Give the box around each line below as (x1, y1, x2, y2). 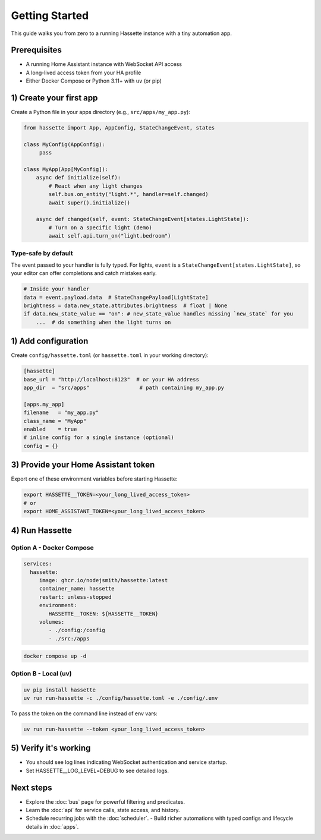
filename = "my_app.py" (23, 409, 99, 416)
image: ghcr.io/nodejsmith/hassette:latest (39, 577, 168, 584)
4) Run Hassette (11, 525, 73, 535)
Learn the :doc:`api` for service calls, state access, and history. (26, 807, 180, 814)
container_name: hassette (39, 585, 115, 592)
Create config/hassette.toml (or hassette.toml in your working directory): (11, 352, 209, 359)
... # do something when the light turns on (36, 318, 171, 326)
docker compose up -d (23, 653, 87, 659)
